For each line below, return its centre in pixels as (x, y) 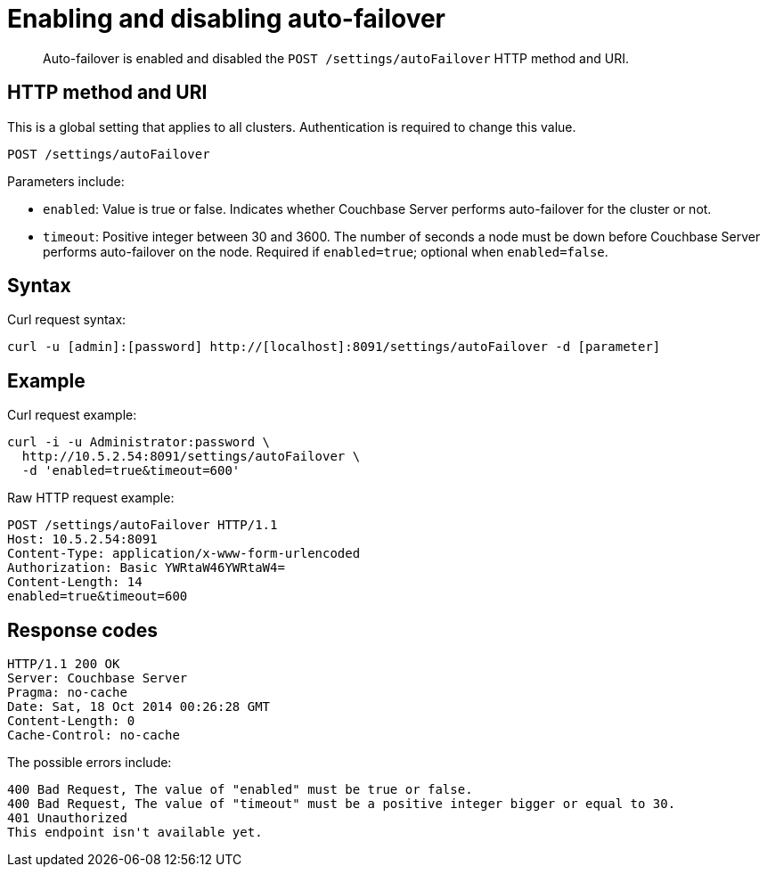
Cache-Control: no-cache (94, 735)
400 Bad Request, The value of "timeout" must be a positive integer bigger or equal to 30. (342, 804)
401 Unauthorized (67, 818)
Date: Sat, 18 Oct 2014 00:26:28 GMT (139, 707)
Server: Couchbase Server (98, 678)
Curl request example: (72, 415)
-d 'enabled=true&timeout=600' (131, 471)
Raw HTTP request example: (91, 498)
